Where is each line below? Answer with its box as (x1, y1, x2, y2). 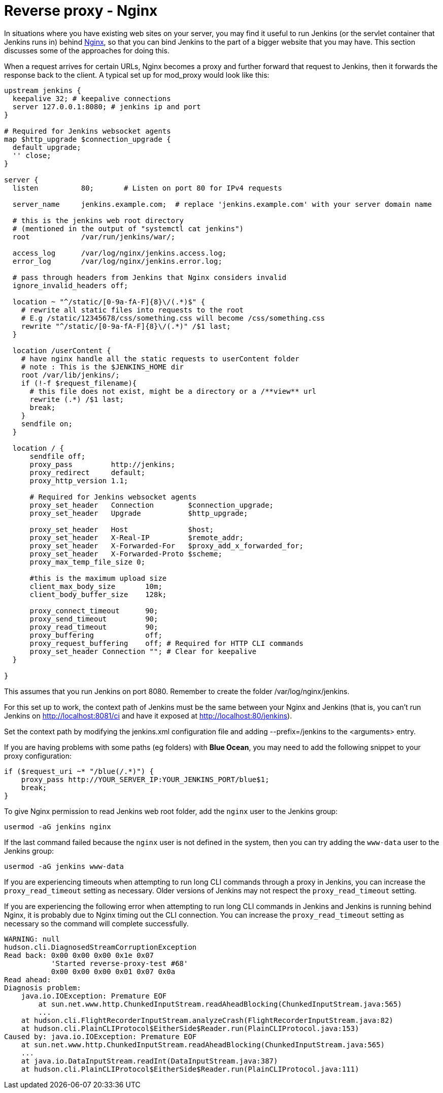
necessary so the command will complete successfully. (4, 919, 189, 928)
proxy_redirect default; (29, 468, 146, 477)
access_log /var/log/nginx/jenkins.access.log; (12, 248, 227, 257)
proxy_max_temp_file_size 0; (29, 557, 146, 566)
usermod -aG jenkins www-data (4, 862, 124, 870)
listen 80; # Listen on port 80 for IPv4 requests (12, 183, 282, 192)
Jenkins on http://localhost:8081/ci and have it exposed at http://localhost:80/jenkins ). (4, 711, 292, 720)
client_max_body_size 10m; (29, 582, 162, 590)
